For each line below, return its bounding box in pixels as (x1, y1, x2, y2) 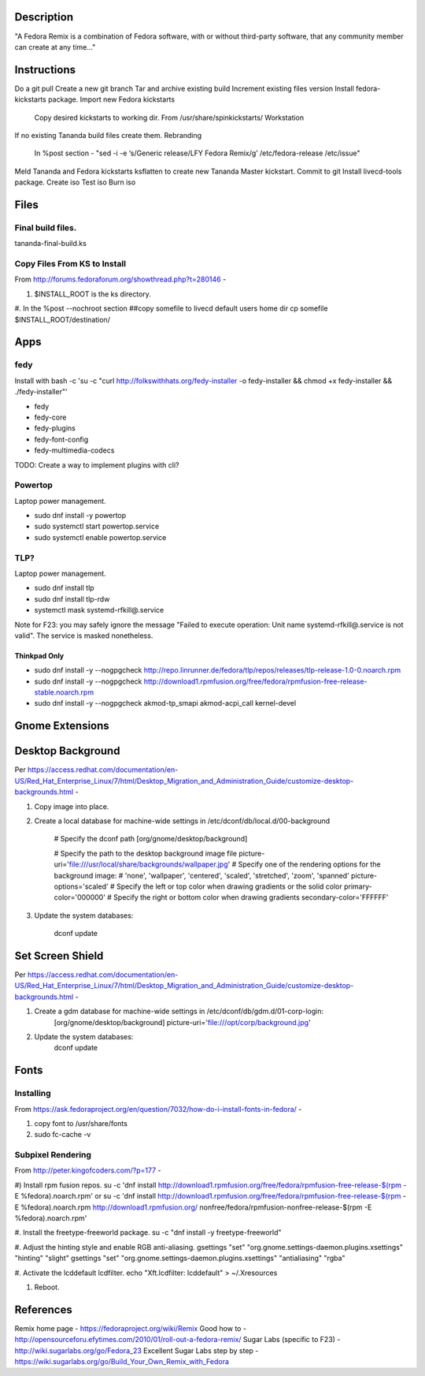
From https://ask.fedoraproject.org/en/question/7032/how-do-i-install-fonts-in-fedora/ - (14, 1104, 302, 1113)
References (14, 1303, 72, 1316)
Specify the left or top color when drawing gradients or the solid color (116, 882, 342, 891)
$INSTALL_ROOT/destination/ (14, 315, 110, 324)
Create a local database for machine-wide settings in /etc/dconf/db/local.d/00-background (34, 816, 331, 826)
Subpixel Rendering (14, 1150, 92, 1161)
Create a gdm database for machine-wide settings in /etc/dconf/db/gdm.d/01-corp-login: (34, 1006, 324, 1016)
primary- (343, 882, 373, 891)
